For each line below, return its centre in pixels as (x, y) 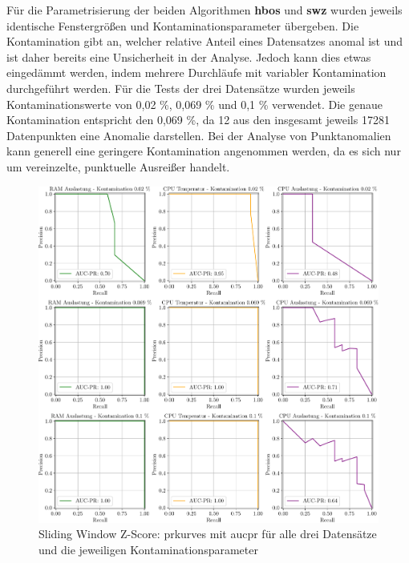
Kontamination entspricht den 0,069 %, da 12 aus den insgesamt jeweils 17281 (198, 120)
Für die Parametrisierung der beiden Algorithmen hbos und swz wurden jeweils (204, 10)
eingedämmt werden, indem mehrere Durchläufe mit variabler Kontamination (196, 72)
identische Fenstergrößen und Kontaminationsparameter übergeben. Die (183, 25)
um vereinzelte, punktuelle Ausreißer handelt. (118, 166)
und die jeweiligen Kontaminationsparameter (148, 549)
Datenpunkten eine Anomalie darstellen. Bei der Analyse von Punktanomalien (199, 135)
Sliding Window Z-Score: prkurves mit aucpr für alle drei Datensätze (208, 534)
